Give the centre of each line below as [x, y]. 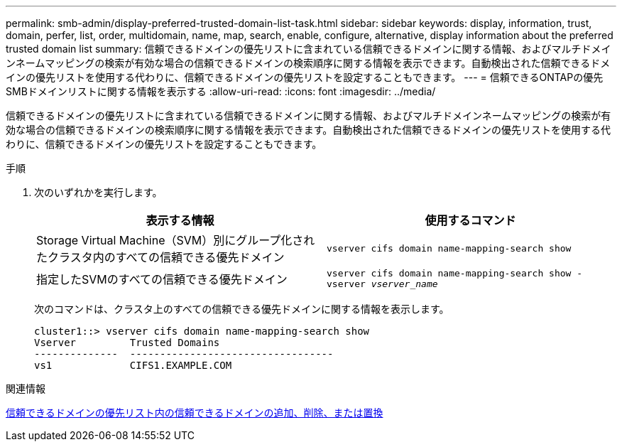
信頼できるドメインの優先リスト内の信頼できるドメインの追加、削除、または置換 [195, 413]
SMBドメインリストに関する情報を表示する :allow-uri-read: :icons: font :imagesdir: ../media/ [221, 91]
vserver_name [404, 284]
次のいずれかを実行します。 [98, 192]
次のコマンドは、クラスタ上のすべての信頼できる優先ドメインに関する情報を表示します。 [242, 309]
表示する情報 [180, 220]
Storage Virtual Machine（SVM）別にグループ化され [176, 240]
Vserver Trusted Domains [127, 343]
